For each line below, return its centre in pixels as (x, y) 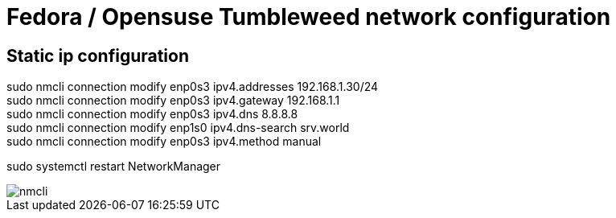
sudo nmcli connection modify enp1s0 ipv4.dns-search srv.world (178, 128)
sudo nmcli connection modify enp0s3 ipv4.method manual (164, 142)
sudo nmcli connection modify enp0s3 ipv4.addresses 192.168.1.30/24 (193, 87)
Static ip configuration (98, 56)
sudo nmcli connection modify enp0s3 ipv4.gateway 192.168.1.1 (173, 101)
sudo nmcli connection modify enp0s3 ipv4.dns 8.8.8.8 (152, 114)
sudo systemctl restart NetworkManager (114, 167)
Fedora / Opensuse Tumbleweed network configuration (309, 17)
